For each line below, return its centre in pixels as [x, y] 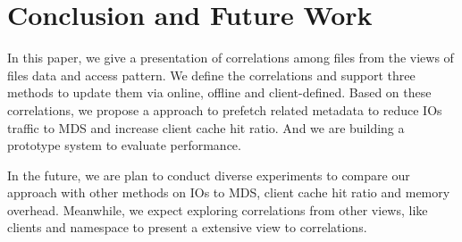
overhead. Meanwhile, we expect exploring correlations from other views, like [218, 209]
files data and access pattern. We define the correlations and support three [211, 75]
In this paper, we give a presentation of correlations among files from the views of [231, 58]
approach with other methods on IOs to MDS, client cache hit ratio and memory [229, 192]
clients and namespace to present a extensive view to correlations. [187, 227]
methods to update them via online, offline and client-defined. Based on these [219, 92]
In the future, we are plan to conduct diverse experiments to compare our [209, 175]
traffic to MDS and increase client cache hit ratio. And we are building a [206, 127]
